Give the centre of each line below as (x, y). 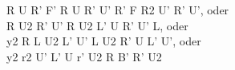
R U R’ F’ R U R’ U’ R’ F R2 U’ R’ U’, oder (118, 10)
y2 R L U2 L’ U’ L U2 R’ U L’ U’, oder (104, 41)
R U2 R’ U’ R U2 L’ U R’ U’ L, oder (97, 25)
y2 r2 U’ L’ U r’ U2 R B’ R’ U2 (84, 56)
